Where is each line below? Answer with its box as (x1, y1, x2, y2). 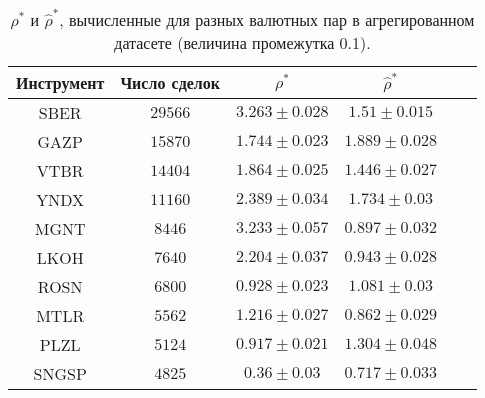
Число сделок (120, 71, 221, 94)
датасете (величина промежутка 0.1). (114, 31, 371, 54)
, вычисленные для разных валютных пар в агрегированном (59, 8, 475, 31)
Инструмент (16, 71, 105, 94)
